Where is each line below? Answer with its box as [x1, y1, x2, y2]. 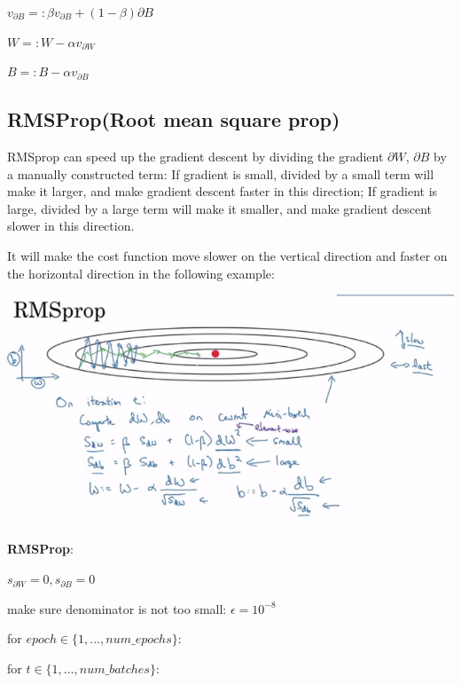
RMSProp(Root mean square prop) [7, 106, 340, 133]
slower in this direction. [7, 216, 135, 235]
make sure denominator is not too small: [7, 599, 227, 617]
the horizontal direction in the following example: [7, 263, 275, 282]
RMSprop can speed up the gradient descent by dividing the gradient [7, 146, 384, 165]
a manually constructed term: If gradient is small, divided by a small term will [7, 164, 434, 183]
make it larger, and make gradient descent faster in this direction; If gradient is [7, 182, 438, 200]
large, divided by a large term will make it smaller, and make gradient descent [7, 199, 433, 217]
